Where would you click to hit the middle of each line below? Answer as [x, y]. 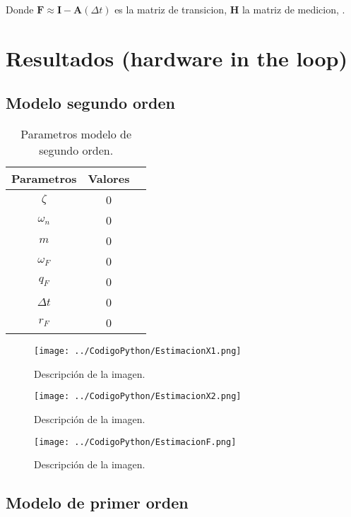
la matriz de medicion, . [293, 9]
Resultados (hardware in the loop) [177, 58]
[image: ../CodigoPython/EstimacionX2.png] [138, 397]
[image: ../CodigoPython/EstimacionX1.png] [138, 351]
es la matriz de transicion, [171, 9]
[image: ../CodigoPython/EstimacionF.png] [135, 442]
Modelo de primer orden [97, 503]
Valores [109, 179]
